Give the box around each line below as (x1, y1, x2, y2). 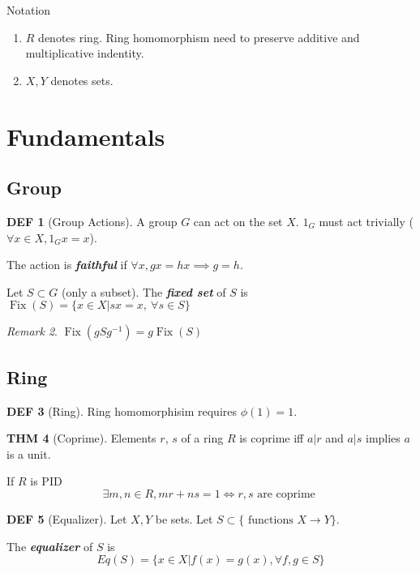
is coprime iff (239, 430, 304, 447)
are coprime (257, 488, 315, 500)
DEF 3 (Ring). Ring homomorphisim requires (6, 402, 237, 419)
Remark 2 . (6, 323, 58, 340)
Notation (6, 2, 51, 18)
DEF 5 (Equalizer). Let (6, 510, 127, 527)
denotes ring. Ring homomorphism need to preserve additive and (38, 28, 360, 45)
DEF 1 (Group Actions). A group (6, 212, 178, 229)
